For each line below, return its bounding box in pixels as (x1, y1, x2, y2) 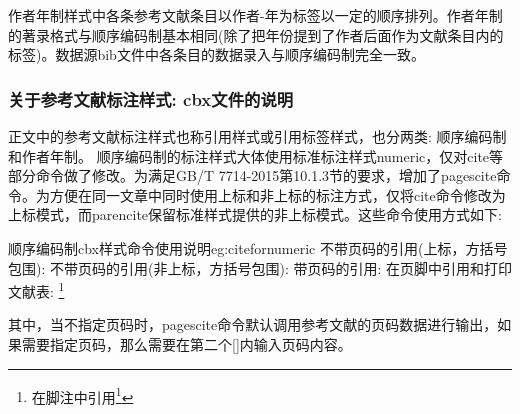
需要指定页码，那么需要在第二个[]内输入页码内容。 (21, 334, 352, 354)
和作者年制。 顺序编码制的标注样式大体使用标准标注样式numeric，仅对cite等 (8, 145, 504, 166)
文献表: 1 (8, 278, 65, 301)
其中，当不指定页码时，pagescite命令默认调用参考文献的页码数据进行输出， (8, 314, 498, 335)
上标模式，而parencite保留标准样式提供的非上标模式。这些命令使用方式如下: (8, 204, 502, 225)
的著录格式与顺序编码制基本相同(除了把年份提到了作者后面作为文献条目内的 (8, 24, 504, 45)
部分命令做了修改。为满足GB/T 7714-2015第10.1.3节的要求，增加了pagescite (8, 165, 497, 186)
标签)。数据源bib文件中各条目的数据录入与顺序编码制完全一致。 (8, 44, 425, 65)
